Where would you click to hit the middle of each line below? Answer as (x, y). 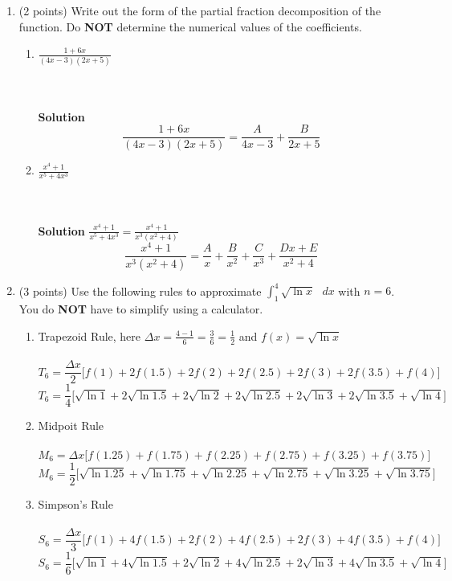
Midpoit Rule (71, 426)
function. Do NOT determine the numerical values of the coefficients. (190, 26)
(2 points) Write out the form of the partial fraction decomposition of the (200, 10)
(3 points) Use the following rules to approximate (140, 290)
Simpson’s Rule (75, 503)
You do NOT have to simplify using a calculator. (141, 309)
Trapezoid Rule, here (90, 336)
